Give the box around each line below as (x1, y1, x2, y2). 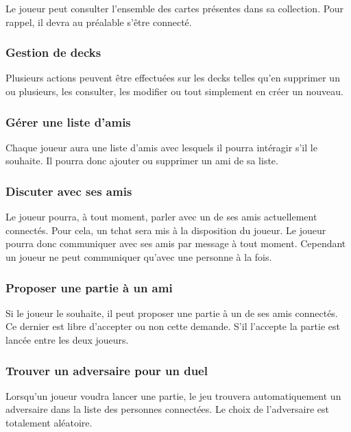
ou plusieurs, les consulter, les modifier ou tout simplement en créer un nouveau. (5, 84, 343, 98)
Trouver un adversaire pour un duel (5, 361, 208, 379)
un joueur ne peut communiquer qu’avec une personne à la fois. (5, 250, 272, 264)
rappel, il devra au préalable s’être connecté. (5, 14, 192, 29)
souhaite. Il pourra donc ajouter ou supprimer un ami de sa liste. (5, 153, 278, 168)
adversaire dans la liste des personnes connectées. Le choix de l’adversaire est (5, 402, 329, 416)
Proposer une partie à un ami (5, 279, 173, 296)
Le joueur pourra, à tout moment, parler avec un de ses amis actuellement (5, 209, 317, 224)
